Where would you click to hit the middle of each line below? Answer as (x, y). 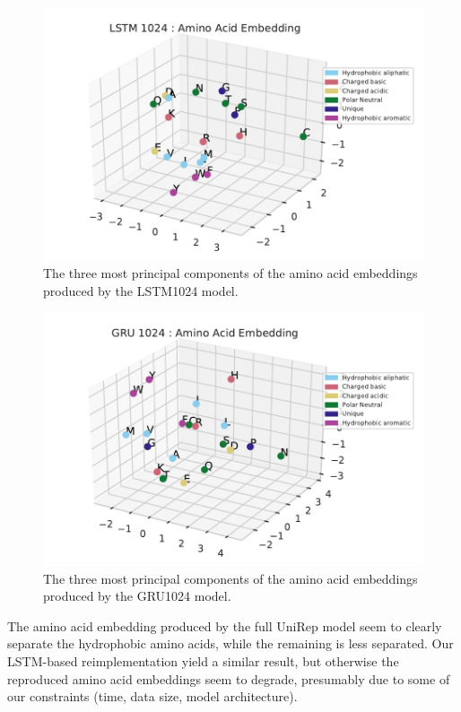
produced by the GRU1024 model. (137, 596)
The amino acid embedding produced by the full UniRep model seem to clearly (225, 625)
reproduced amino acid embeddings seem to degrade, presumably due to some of (229, 678)
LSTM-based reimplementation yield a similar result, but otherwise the (203, 661)
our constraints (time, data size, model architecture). (152, 696)
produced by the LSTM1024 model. (141, 290)
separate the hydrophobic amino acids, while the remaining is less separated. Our (230, 643)
